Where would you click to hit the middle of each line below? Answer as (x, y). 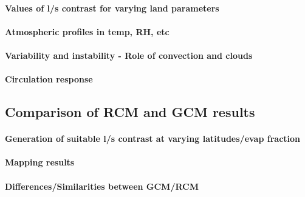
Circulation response (49, 79)
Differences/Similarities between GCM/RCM (102, 186)
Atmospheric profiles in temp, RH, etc (87, 31)
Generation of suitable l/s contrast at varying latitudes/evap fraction (153, 139)
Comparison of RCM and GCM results (130, 112)
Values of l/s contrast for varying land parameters (112, 8)
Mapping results (40, 162)
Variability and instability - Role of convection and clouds (129, 55)
